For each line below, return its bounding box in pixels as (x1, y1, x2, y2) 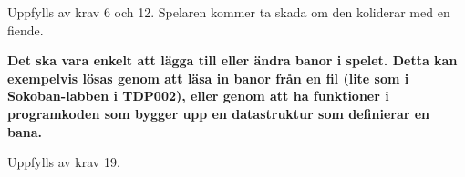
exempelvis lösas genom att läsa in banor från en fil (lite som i (7, 68, 409, 87)
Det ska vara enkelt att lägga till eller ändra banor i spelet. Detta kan (7, 51, 458, 70)
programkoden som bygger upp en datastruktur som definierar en (7, 103, 430, 123)
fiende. (7, 20, 44, 39)
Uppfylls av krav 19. (7, 152, 120, 172)
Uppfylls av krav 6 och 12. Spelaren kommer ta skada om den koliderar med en (7, 3, 450, 21)
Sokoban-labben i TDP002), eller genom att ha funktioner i (7, 86, 389, 105)
